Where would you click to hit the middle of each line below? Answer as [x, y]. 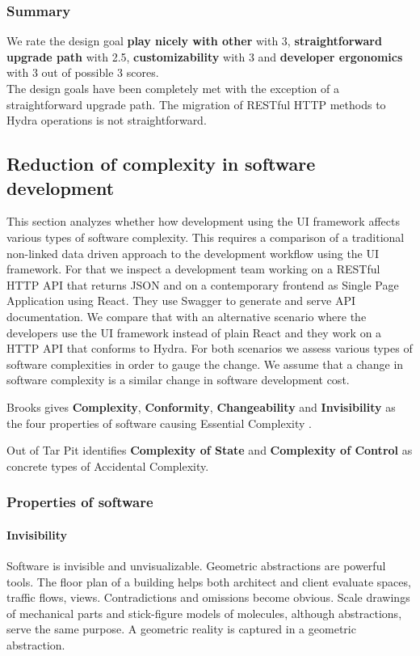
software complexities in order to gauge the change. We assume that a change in [205, 364]
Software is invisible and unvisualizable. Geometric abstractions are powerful [196, 565]
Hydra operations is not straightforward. [107, 120]
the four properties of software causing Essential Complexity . [159, 423]
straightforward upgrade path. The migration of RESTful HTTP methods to [196, 104]
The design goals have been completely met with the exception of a [173, 88]
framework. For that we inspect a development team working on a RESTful [193, 269]
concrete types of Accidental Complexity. [108, 466]
